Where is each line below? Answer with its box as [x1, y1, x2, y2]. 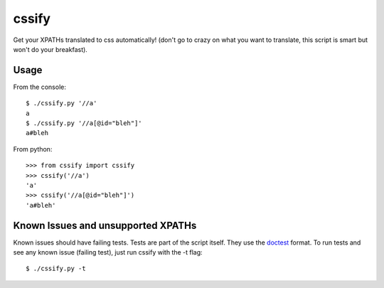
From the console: [13, 82, 67, 91]
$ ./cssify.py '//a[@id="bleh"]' [26, 119, 142, 127]
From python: [13, 144, 53, 153]
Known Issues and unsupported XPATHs [13, 219, 197, 231]
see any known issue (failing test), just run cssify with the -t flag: [13, 248, 203, 257]
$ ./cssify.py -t [26, 265, 86, 273]
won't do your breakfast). [13, 45, 88, 53]
